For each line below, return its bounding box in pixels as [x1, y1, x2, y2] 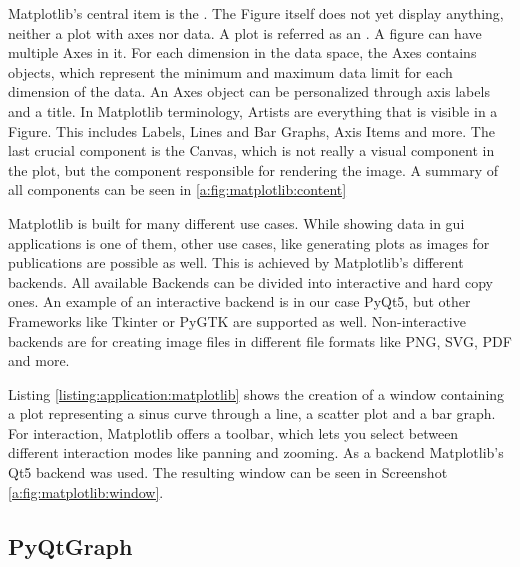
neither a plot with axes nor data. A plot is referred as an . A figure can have [8, 22, 482, 43]
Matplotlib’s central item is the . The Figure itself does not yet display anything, [8, 3, 504, 23]
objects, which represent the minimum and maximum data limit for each [8, 61, 453, 82]
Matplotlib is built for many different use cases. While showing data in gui [8, 212, 465, 233]
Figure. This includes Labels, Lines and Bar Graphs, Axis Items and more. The [8, 120, 495, 141]
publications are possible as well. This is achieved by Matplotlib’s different [8, 252, 464, 273]
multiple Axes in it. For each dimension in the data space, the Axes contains [8, 42, 477, 63]
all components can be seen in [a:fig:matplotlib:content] [8, 179, 347, 200]
